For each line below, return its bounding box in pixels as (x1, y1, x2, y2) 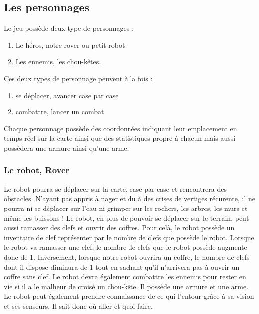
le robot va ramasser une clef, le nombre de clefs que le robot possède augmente (4, 242, 247, 252)
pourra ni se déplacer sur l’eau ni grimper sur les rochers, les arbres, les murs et (4, 203, 248, 213)
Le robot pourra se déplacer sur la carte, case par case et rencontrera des (4, 183, 227, 194)
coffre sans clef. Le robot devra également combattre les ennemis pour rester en (4, 271, 246, 282)
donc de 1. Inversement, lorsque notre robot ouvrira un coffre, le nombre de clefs (4, 251, 250, 262)
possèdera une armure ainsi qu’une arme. (4, 142, 129, 153)
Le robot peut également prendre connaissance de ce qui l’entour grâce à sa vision (4, 291, 254, 301)
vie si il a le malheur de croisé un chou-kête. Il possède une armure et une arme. (4, 281, 249, 291)
